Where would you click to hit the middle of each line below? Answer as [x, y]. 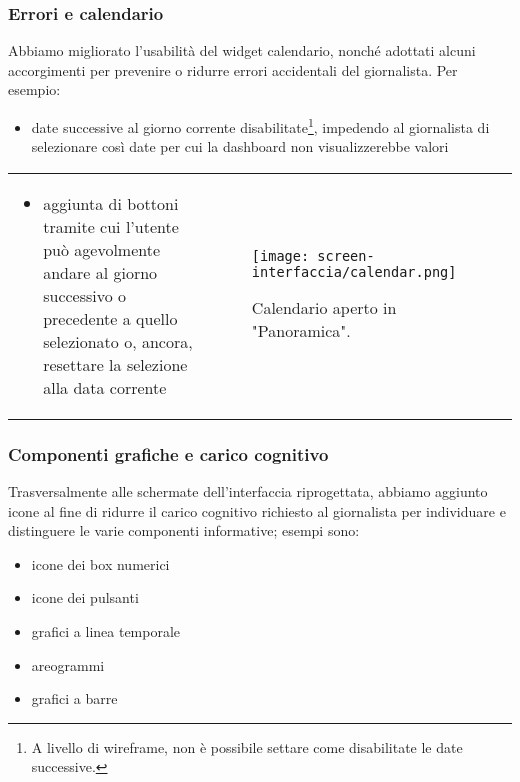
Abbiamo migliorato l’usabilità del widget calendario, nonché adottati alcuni [242, 50]
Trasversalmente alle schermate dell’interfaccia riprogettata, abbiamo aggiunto [248, 491]
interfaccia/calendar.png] [354, 272]
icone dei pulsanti [85, 597]
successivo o [85, 295]
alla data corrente [105, 387]
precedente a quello [110, 318]
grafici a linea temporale [106, 631]
